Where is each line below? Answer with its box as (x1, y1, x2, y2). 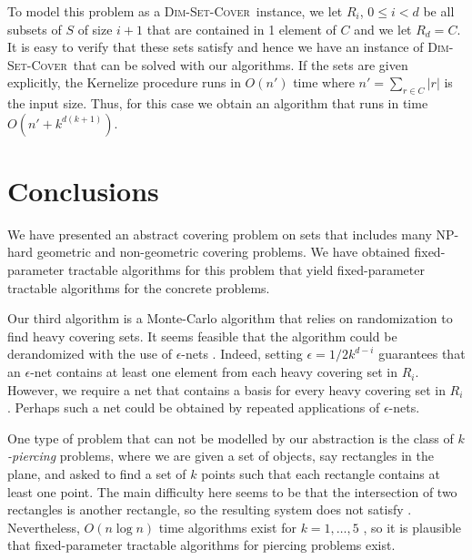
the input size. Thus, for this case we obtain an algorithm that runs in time (7, 94, 428, 113)
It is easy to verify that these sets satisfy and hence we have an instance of (7, 37, 424, 56)
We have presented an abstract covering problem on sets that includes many (7, 224, 432, 243)
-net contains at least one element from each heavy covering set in (30, 362, 398, 382)
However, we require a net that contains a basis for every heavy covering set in (7, 380, 446, 399)
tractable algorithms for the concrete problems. (7, 278, 270, 297)
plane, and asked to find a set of (7, 464, 186, 484)
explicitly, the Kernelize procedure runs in (7, 73, 241, 92)
